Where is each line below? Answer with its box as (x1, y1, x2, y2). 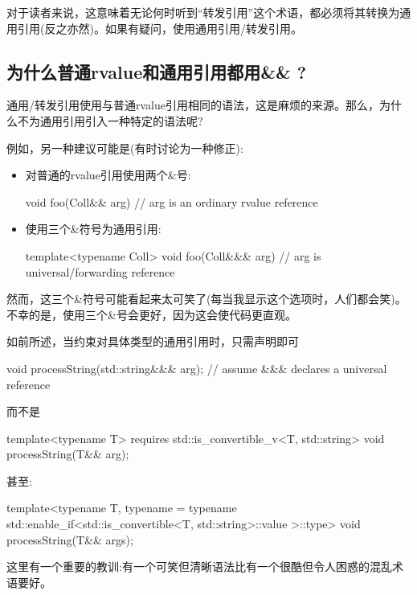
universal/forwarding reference (25, 263, 175, 280)
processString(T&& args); (6, 531, 133, 548)
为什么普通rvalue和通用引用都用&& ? (6, 59, 307, 84)
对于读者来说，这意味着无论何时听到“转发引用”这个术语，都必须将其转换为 (6, 4, 400, 20)
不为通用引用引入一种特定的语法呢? (17, 112, 203, 129)
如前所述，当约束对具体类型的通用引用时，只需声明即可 (6, 333, 299, 350)
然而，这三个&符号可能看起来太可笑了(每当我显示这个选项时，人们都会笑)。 (6, 290, 407, 307)
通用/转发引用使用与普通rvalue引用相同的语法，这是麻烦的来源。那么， (6, 96, 379, 113)
